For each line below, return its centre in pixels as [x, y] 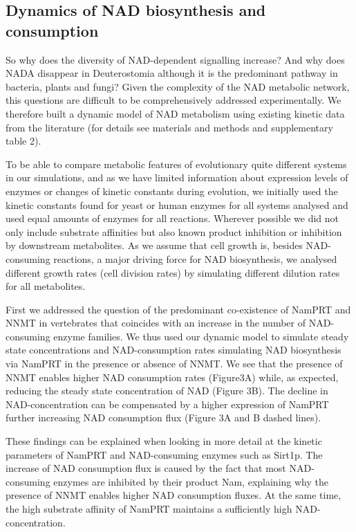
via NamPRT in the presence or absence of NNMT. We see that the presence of [174, 364]
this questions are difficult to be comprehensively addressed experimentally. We [174, 100]
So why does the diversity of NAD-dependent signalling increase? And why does [175, 59]
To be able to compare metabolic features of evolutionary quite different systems [176, 164]
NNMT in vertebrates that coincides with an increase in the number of [156, 323]
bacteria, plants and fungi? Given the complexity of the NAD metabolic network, [178, 86]
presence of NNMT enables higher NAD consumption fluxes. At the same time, [174, 495]
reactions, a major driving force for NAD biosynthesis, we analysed [195, 258]
